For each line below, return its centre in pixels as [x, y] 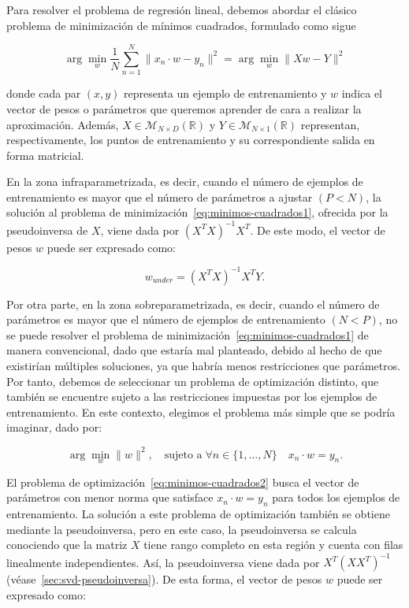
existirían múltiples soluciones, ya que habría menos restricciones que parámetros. [204, 366]
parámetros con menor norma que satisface [110, 497]
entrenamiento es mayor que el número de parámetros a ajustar [160, 196]
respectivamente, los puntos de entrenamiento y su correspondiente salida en [191, 140]
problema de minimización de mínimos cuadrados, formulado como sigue [181, 25]
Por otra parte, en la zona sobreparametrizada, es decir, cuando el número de [193, 304]
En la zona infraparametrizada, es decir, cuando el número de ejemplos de [185, 182]
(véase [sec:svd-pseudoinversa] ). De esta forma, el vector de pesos [164, 579]
